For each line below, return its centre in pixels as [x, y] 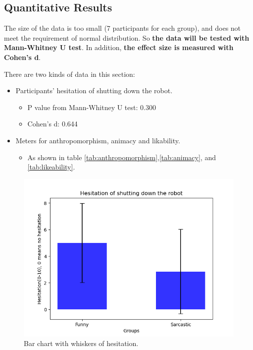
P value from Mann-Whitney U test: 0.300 [92, 107]
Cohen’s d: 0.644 [52, 124]
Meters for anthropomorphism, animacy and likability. [98, 140]
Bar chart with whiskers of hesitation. [81, 343]
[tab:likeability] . [51, 167]
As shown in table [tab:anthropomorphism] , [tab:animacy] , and [122, 157]
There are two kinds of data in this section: [70, 74]
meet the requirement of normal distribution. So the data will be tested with [127, 37]
